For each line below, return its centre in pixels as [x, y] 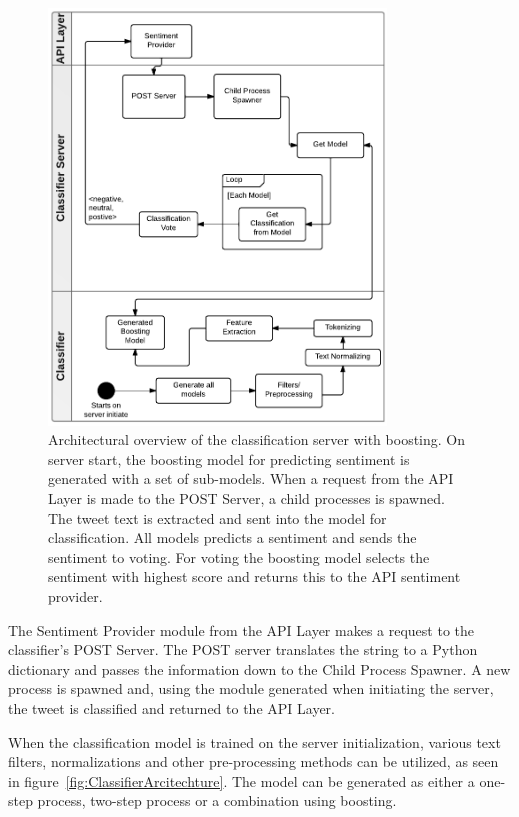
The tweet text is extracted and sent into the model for [217, 517]
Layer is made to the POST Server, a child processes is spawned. [246, 498]
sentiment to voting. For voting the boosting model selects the [239, 556]
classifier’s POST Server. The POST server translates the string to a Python [243, 649]
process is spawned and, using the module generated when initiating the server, [251, 688]
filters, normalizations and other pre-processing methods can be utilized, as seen [253, 761]
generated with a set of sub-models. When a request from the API [251, 478]
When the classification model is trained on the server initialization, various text [254, 741]
